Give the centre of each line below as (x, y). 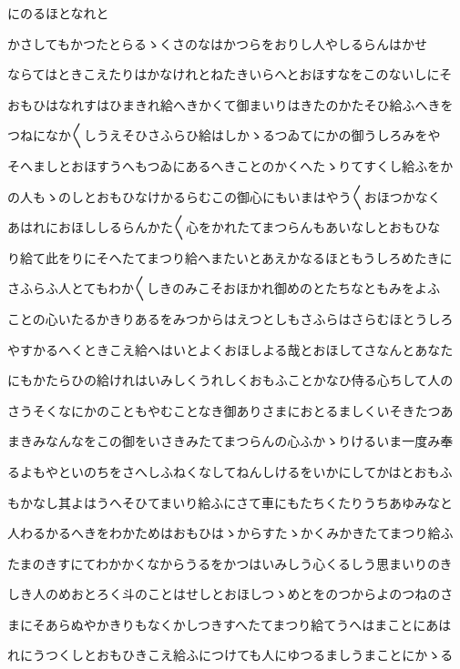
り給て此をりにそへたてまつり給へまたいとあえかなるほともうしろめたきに (230, 257)
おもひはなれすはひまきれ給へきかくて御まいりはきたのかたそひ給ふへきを (230, 104)
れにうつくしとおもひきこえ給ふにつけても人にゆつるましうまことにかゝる (230, 655)
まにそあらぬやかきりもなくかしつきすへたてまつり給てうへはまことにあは (230, 624)
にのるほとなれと (58, 13)
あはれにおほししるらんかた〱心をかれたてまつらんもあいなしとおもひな (224, 227)
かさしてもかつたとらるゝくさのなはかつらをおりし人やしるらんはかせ (217, 43)
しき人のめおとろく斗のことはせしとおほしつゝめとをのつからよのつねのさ (230, 594)
